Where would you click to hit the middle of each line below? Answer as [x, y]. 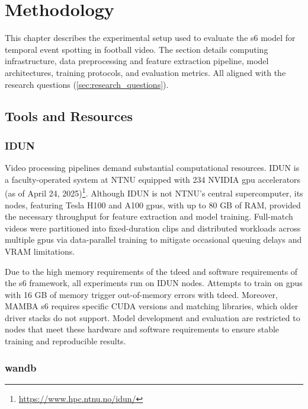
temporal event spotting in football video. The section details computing [137, 49]
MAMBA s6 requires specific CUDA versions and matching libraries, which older [152, 306]
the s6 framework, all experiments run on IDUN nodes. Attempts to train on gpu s [154, 283]
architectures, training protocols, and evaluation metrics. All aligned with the [145, 72]
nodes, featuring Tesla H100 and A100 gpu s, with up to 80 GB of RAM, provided [153, 204]
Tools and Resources [69, 116]
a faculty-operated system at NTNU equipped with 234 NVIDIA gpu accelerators [153, 179]
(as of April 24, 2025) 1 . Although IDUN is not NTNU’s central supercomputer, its [154, 192]
